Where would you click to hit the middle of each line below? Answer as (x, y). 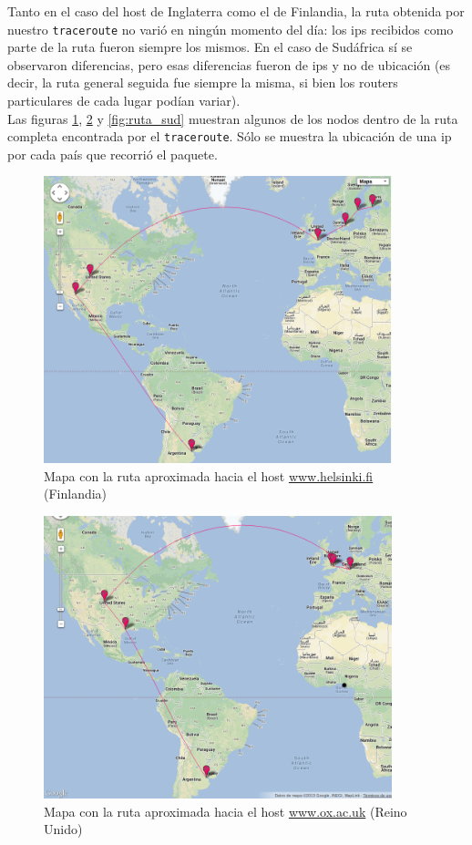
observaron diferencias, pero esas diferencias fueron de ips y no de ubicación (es (229, 64)
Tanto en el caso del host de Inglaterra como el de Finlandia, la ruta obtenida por (236, 11)
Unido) (63, 829)
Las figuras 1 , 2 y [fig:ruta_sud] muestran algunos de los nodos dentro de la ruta (233, 118)
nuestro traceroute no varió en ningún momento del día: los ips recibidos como (231, 29)
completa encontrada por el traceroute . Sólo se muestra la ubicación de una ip (230, 136)
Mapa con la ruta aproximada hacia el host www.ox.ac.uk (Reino (226, 811)
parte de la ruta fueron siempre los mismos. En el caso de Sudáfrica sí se (210, 47)
